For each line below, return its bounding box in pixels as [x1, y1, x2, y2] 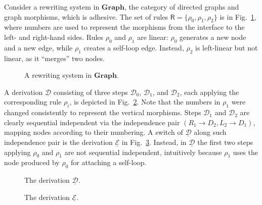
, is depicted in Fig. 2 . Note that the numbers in [69, 96, 221, 107]
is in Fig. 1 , [220, 11, 256, 22]
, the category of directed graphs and [124, 2, 239, 12]
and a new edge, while [4, 42, 73, 53]
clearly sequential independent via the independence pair [4, 117, 180, 127]
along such [194, 127, 227, 137]
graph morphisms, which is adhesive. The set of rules [4, 11, 168, 22]
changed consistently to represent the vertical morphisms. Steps [4, 107, 201, 118]
